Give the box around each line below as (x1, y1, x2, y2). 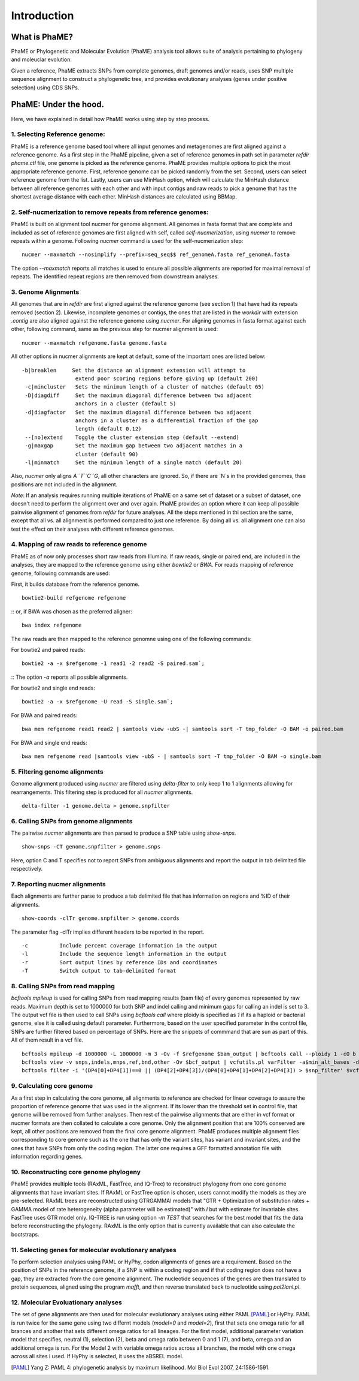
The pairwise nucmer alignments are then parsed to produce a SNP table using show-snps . (11, 829, 236, 837)
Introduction (11, 9, 74, 22)
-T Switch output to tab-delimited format (22, 967, 177, 974)
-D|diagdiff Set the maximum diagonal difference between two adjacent (25, 392, 252, 399)
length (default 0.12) (75, 426, 142, 432)
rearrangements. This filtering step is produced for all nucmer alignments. (11, 789, 193, 796)
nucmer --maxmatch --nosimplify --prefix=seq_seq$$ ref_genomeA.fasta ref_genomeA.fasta (22, 251, 290, 258)
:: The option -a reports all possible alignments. (11, 673, 128, 681)
